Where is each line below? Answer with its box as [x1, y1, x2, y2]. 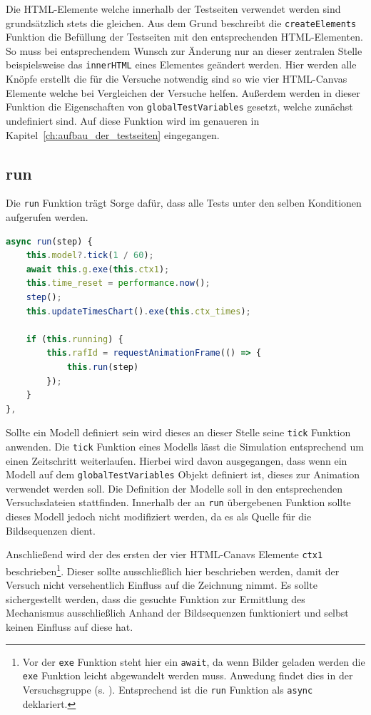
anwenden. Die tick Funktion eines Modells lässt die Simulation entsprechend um [6, 438, 364, 453]
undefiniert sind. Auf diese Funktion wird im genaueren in [6, 113, 260, 128]
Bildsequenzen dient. [6, 523, 96, 537]
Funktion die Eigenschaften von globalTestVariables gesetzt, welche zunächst [6, 99, 353, 114]
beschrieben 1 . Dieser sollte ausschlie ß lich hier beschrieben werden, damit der [6, 561, 340, 578]
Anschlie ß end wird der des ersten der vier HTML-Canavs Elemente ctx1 [6, 547, 323, 562]
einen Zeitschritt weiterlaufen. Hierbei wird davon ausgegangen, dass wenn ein [6, 453, 347, 468]
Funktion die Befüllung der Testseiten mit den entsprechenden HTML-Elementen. [6, 29, 363, 44]
